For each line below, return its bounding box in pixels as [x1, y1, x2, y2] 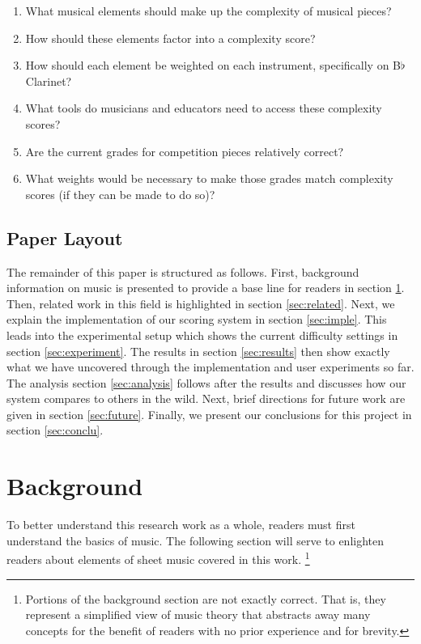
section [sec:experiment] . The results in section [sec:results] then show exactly [6, 342, 390, 359]
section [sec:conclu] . [6, 422, 104, 439]
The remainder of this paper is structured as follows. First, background [6, 263, 359, 280]
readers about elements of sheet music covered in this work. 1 [6, 549, 310, 568]
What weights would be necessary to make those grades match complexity [25, 170, 393, 187]
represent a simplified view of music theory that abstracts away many [25, 606, 371, 623]
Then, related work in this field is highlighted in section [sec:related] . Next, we [6, 294, 395, 311]
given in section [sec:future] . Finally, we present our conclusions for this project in [6, 405, 412, 422]
